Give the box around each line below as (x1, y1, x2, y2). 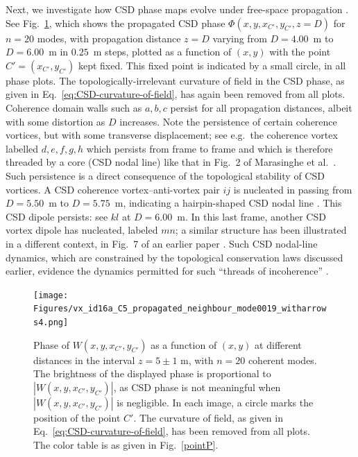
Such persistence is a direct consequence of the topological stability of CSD (6, 168, 325, 182)
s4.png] (33, 318, 69, 327)
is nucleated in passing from (233, 182, 352, 196)
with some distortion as (6, 114, 105, 128)
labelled (6, 141, 39, 155)
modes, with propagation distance (37, 31, 181, 45)
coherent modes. (248, 352, 317, 367)
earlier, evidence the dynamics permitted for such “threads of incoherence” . (6, 264, 329, 278)
